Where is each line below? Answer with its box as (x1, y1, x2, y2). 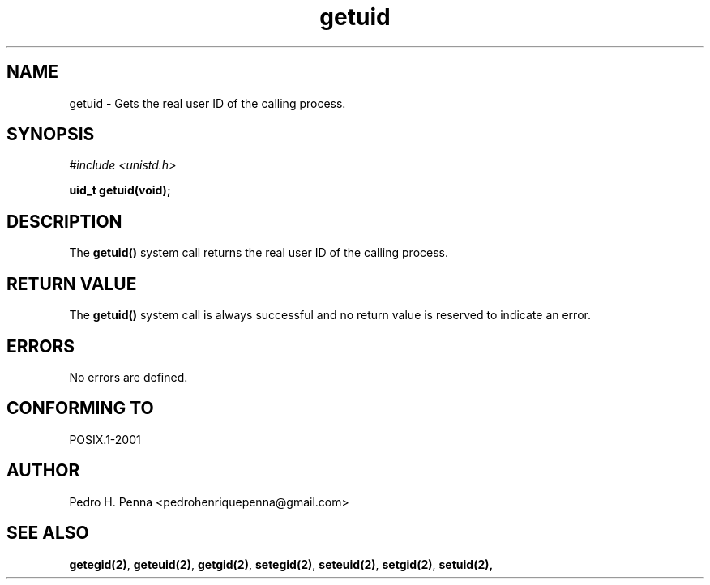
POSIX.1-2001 (69, 432, 141, 446)
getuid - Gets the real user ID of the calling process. (69, 96, 346, 110)
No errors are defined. (69, 369, 188, 384)
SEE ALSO (6, 523, 89, 544)
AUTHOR (6, 460, 80, 481)
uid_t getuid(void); (69, 183, 171, 198)
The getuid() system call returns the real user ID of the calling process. (69, 246, 449, 260)
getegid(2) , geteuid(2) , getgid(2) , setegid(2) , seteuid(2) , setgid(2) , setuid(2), (69, 557, 494, 571)
